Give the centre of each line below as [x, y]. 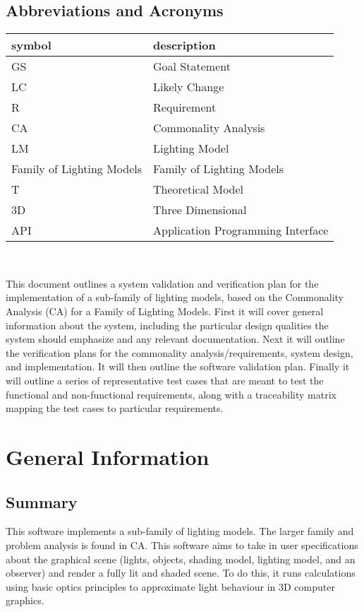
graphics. [25, 600]
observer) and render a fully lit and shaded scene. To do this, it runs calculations [181, 573]
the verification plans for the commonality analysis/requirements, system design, [180, 352]
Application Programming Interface [241, 230]
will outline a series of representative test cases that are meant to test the [165, 380]
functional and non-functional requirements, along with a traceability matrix [171, 394]
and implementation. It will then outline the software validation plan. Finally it [178, 366]
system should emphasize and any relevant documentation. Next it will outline [175, 339]
